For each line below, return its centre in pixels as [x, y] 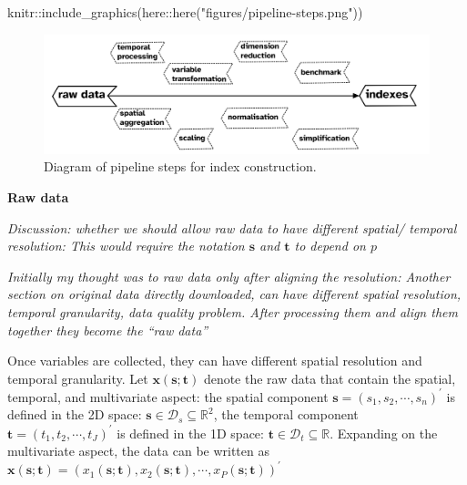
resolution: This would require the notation [126, 246]
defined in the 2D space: [75, 414]
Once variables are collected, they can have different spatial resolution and [215, 361]
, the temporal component [286, 414]
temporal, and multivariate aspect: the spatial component [168, 396]
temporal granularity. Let [78, 378]
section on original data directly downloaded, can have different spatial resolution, [234, 294]
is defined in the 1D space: [190, 433]
